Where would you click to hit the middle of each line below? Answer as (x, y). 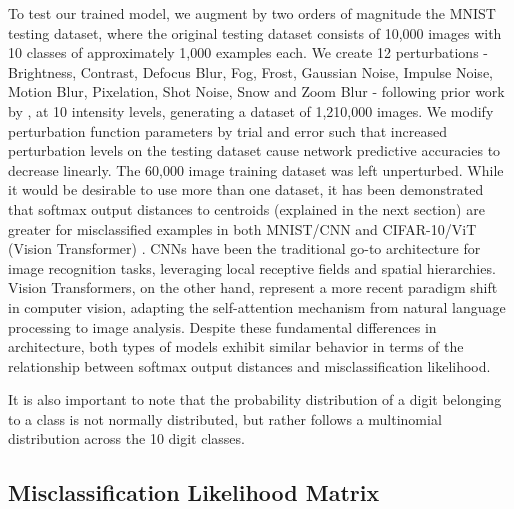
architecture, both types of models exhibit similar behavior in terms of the (236, 346)
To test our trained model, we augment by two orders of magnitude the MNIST (252, 13)
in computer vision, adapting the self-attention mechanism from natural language (257, 306)
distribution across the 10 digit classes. (126, 438)
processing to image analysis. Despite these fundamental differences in (222, 326)
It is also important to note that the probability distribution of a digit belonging (255, 399)
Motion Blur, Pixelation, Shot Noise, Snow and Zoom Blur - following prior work (256, 91)
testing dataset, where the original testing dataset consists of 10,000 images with (255, 32)
